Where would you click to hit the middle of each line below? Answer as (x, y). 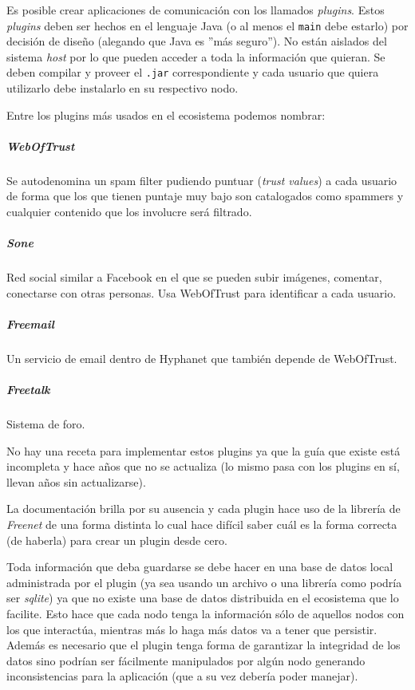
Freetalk (28, 390)
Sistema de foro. (46, 424)
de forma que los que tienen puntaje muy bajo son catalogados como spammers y (205, 196)
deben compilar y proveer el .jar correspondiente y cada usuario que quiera (193, 72)
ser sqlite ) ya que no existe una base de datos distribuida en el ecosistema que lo (203, 598)
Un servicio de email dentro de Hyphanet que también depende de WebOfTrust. (202, 358)
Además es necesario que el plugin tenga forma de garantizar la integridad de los (204, 645)
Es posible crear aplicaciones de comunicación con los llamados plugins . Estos (196, 10)
